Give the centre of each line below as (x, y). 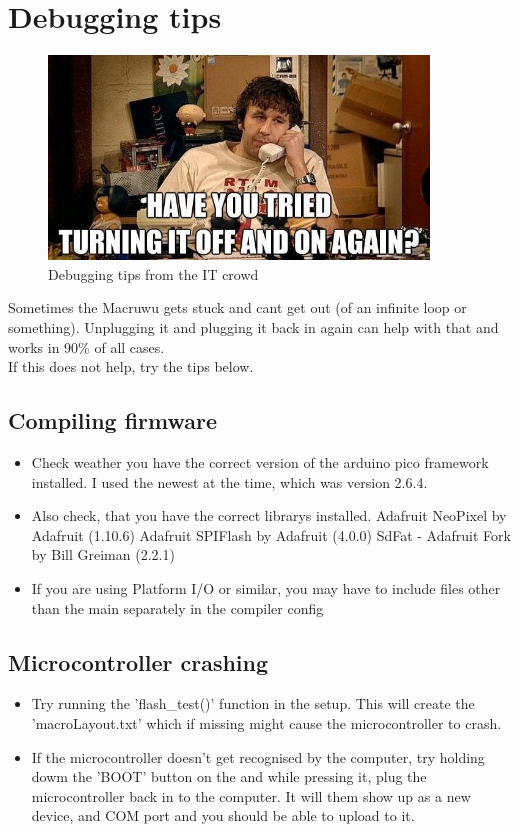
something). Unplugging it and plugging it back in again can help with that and (253, 327)
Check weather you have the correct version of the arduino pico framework (260, 462)
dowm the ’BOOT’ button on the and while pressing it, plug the (229, 776)
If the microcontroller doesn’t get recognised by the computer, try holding (258, 756)
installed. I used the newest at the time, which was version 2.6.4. (229, 481)
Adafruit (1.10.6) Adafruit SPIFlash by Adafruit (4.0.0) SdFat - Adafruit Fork (271, 534)
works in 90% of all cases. (86, 346)
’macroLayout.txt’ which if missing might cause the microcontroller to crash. (266, 722)
